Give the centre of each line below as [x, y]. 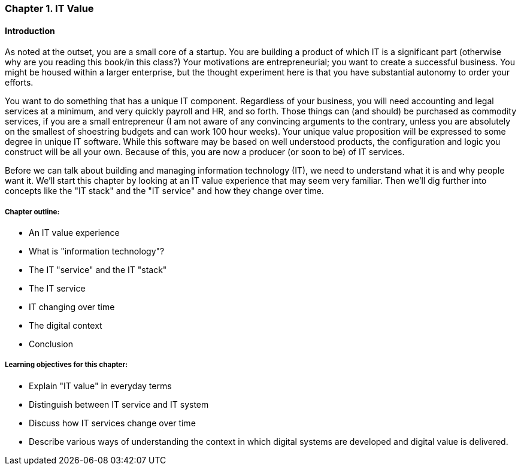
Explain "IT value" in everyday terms [100, 386]
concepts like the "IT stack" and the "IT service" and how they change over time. [164, 191]
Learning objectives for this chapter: [66, 365]
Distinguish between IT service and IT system [119, 404]
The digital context [66, 325]
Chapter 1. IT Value [49, 8]
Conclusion [51, 344]
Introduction [30, 31]
